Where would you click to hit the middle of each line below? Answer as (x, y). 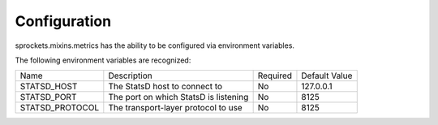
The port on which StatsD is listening (178, 97)
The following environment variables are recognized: (103, 60)
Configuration (63, 21)
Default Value (327, 75)
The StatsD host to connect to (165, 87)
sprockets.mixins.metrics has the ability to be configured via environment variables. (155, 45)
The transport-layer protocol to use (175, 108)
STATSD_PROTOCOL (60, 108)
